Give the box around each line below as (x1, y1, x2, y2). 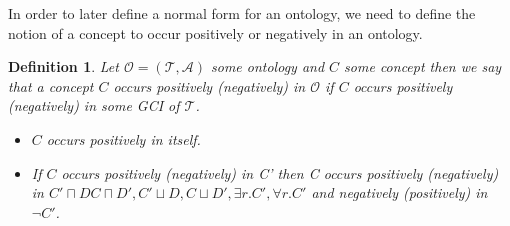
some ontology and (210, 56, 325, 77)
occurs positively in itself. (46, 128, 201, 149)
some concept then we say (344, 56, 502, 77)
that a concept (8, 75, 94, 96)
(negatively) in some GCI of (8, 95, 180, 116)
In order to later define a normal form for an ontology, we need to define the (8, 3, 476, 23)
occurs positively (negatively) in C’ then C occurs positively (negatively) (61, 162, 499, 183)
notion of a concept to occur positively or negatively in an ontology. (8, 22, 423, 43)
